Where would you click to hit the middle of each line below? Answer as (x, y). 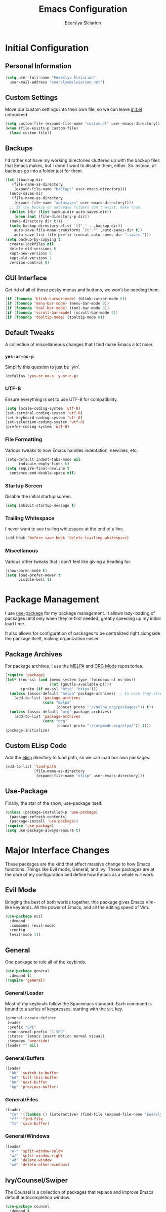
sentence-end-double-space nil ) (43, 473)
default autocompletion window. (38, 1197)
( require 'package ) (25, 675)
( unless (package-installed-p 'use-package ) (52, 812)
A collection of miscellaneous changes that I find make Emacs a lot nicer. (79, 345)
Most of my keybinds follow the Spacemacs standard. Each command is (79, 1003)
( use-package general (27, 971)
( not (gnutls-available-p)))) (80, 684)
